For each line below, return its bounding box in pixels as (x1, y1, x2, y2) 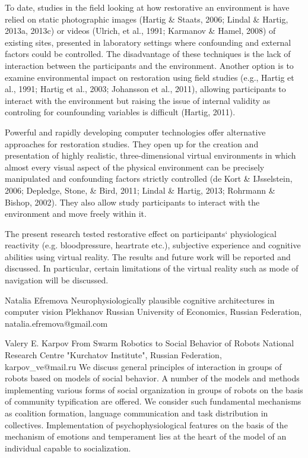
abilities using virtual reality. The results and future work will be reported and (5, 250, 291, 263)
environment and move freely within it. (5, 207, 147, 220)
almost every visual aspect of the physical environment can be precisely (5, 160, 265, 173)
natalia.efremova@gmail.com (5, 317, 108, 329)
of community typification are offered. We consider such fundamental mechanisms (5, 395, 301, 408)
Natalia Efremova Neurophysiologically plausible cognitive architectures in (5, 293, 275, 306)
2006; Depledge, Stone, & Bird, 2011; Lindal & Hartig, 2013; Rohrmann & (5, 184, 275, 196)
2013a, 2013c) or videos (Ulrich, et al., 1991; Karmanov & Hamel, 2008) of (5, 24, 276, 37)
